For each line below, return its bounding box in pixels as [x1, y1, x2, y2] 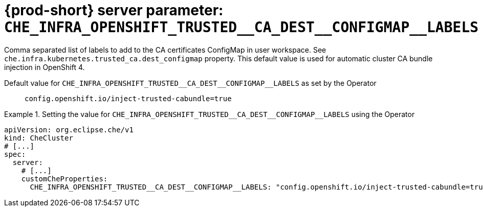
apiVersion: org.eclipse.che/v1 [4, 125, 134, 134]
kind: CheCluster [4, 133, 73, 142]
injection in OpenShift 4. [4, 62, 85, 72]
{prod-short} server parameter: [4, 2, 224, 19]
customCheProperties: [21, 174, 108, 183]
